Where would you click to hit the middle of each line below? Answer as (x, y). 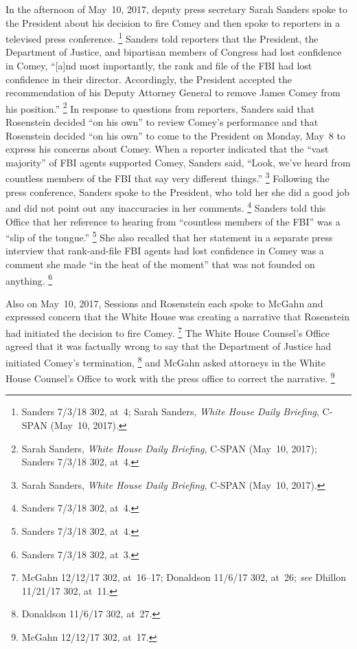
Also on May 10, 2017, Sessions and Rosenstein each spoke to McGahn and (164, 303)
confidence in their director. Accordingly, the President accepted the (149, 79)
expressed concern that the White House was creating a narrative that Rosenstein (177, 317)
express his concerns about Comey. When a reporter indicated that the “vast (167, 149)
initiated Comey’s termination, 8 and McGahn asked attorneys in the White (165, 361)
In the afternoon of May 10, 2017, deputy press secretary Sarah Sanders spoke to (177, 9)
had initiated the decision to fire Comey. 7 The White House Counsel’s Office (168, 332)
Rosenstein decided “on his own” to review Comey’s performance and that (162, 122)
